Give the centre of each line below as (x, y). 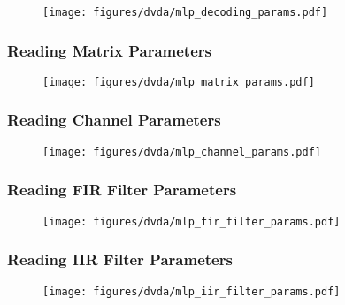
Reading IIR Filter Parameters (120, 259)
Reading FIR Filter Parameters (122, 190)
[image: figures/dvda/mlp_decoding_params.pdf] (185, 12)
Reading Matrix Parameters (109, 50)
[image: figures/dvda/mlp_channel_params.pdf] (182, 152)
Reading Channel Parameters (114, 120)
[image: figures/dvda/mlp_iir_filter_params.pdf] (192, 291)
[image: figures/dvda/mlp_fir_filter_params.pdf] (192, 221)
